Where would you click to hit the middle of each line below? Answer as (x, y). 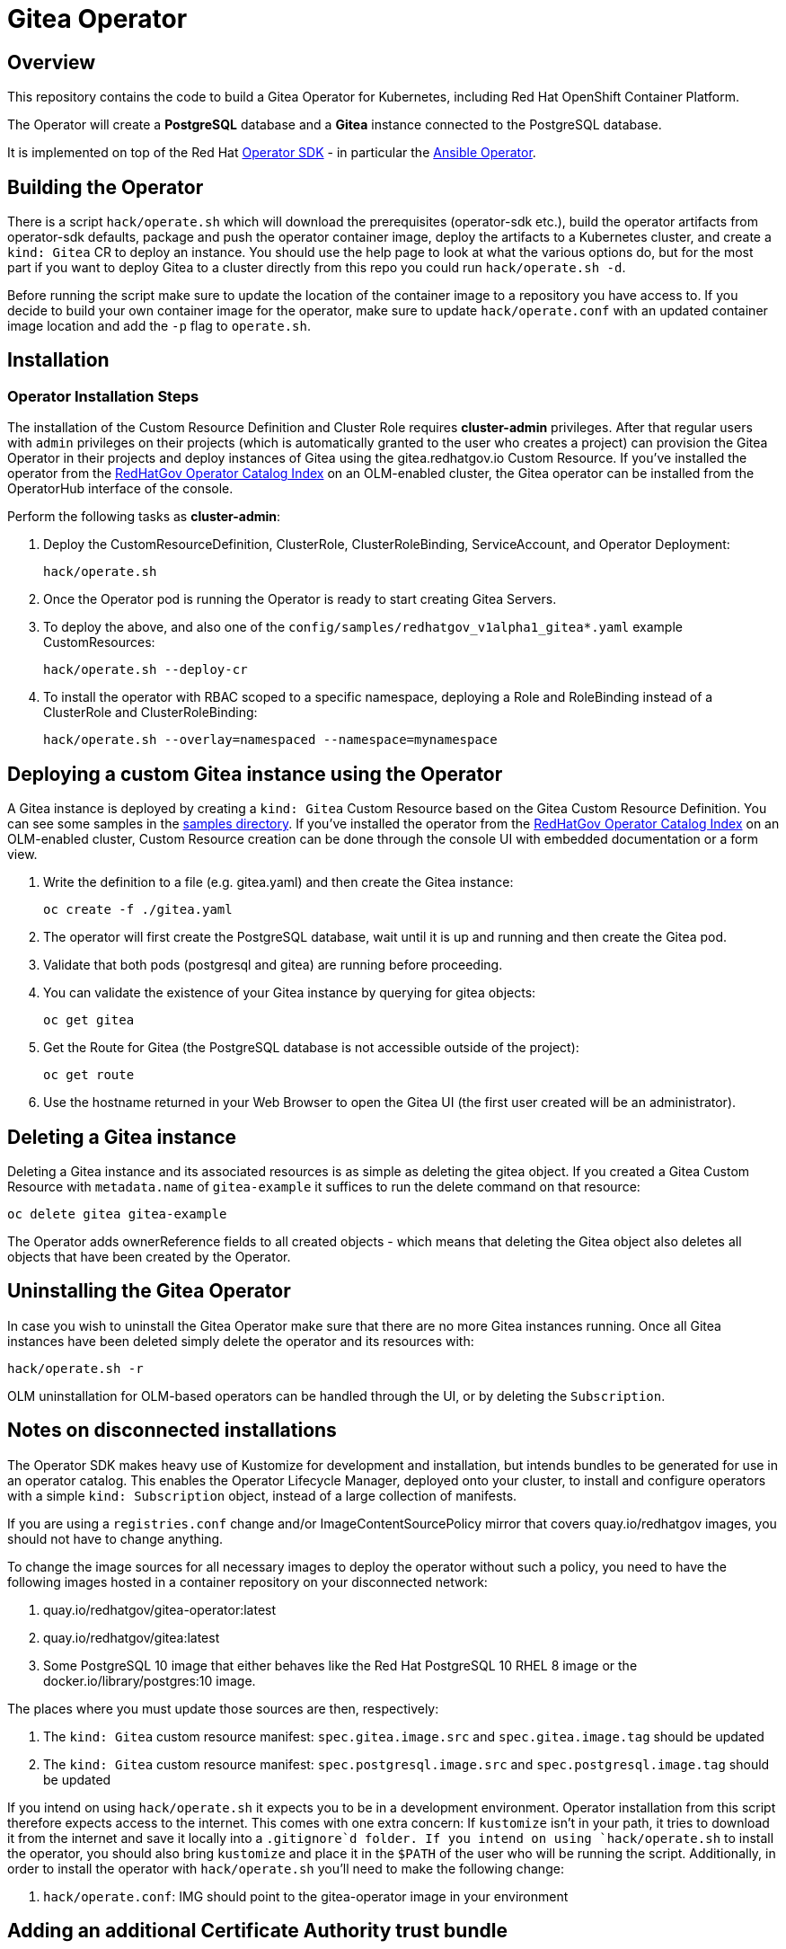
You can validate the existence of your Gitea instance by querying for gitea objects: (290, 993)
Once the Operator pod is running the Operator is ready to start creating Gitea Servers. (300, 599)
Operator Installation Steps (103, 396)
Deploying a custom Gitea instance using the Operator (255, 774)
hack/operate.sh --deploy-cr (146, 670)
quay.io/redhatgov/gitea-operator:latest (160, 1609)
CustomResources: (99, 642)
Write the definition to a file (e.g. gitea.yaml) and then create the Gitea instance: (278, 882)
